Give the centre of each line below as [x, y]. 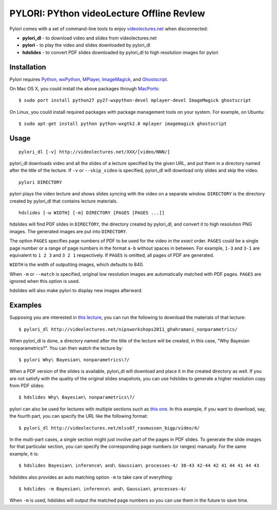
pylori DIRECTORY [40, 182]
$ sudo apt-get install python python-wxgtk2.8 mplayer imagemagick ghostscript [123, 124]
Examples [26, 305]
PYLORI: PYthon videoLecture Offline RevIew [107, 13]
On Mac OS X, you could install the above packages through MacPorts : [85, 89]
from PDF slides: [27, 386]
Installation [28, 67]
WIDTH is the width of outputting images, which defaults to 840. [77, 264]
